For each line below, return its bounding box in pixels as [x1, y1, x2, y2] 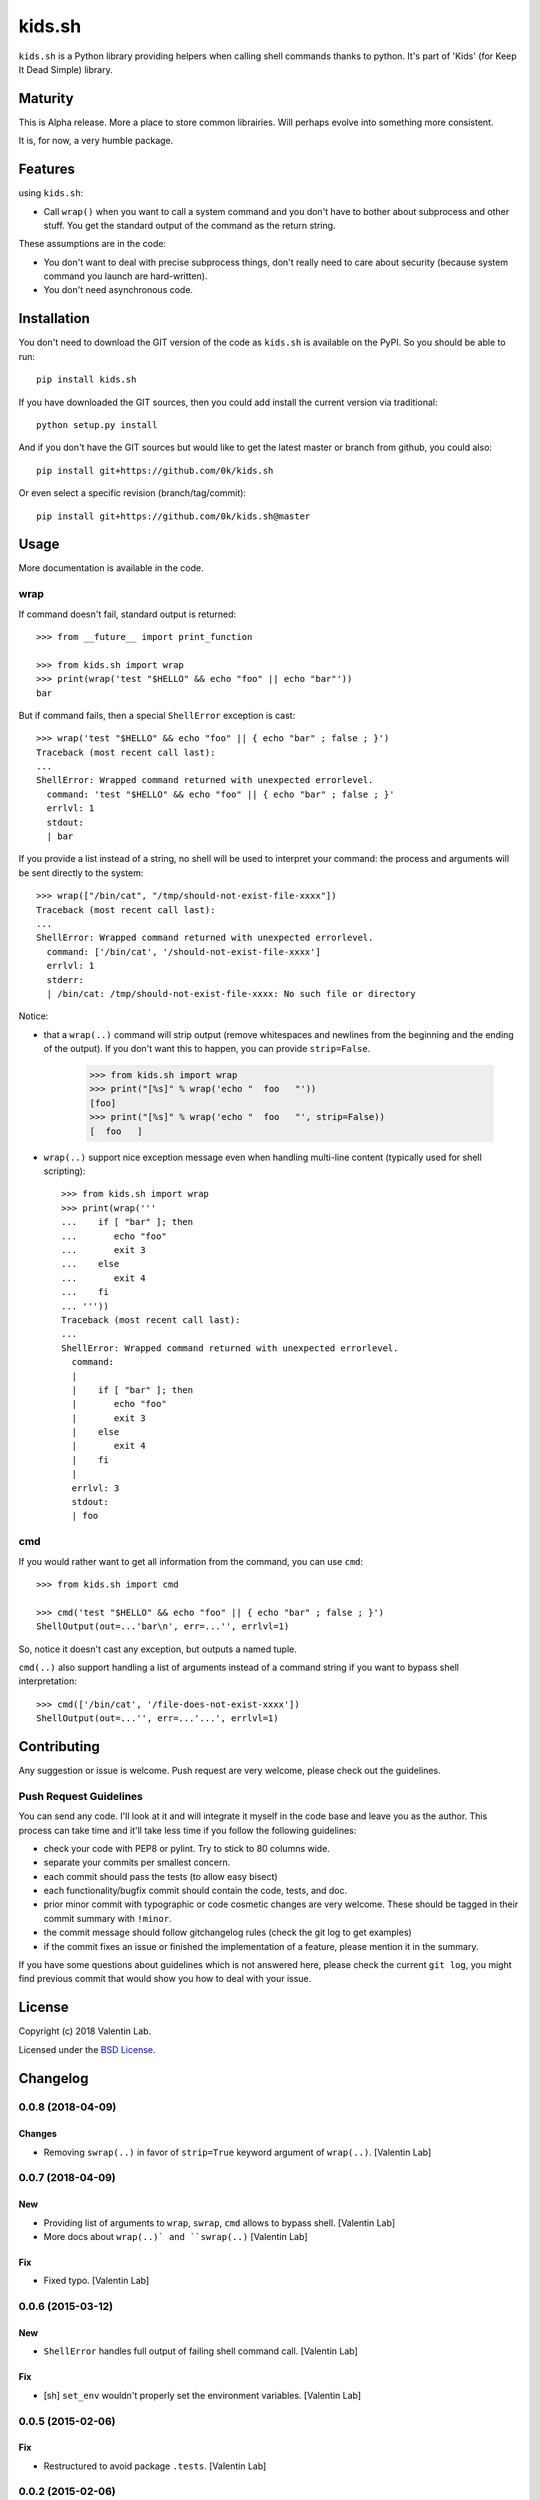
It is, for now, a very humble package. [18, 135, 174, 147]
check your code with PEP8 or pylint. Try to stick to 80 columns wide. [43, 1842, 330, 1854]
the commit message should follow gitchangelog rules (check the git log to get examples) [43, 1926, 412, 1939]
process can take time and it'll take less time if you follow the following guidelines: [18, 1824, 357, 1836]
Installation [18, 310, 90, 327]
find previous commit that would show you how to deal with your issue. [18, 1973, 312, 1985]
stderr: [46, 974, 84, 985]
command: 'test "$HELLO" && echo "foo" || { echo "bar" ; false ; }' [46, 788, 395, 800]
